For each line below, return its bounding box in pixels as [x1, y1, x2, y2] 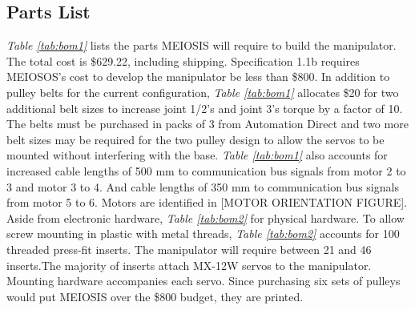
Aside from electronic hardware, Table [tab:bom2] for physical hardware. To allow [6, 209, 405, 226]
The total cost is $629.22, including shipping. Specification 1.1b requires [6, 52, 360, 69]
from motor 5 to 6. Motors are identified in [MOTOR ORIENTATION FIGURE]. [6, 194, 408, 211]
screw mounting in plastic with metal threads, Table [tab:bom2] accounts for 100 [6, 225, 400, 242]
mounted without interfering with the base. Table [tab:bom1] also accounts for [6, 147, 388, 163]
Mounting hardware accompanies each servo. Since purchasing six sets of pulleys [6, 272, 401, 289]
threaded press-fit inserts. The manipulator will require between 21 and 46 [6, 240, 372, 257]
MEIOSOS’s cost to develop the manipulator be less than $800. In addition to [6, 68, 390, 85]
